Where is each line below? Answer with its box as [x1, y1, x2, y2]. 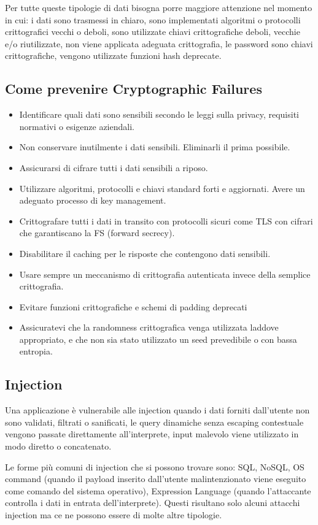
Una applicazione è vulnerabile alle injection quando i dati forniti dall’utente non [5, 404, 310, 416]
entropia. [19, 345, 53, 358]
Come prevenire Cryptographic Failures [5, 79, 262, 98]
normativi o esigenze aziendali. [19, 120, 134, 132]
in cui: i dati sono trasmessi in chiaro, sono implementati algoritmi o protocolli [5, 13, 301, 26]
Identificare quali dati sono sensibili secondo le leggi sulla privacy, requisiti [19, 108, 300, 121]
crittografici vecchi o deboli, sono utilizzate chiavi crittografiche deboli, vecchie [5, 25, 300, 38]
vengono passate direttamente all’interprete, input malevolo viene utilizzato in [5, 427, 299, 440]
